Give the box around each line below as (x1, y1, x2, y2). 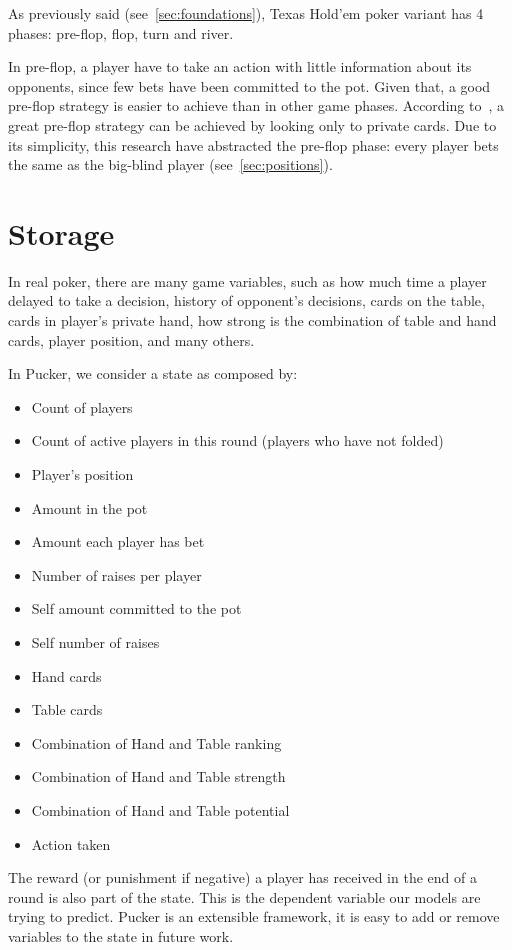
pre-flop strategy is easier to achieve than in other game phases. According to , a (8, 95, 504, 116)
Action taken (31, 833, 111, 854)
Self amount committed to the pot (31, 598, 242, 619)
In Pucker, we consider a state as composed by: (8, 363, 298, 384)
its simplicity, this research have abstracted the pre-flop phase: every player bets (8, 134, 499, 155)
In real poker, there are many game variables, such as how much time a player (8, 270, 487, 291)
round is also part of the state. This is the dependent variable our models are (8, 886, 481, 907)
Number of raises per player (31, 564, 202, 585)
